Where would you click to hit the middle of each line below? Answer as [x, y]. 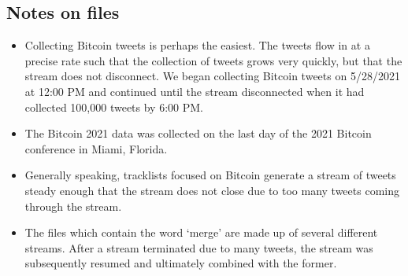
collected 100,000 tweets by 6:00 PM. [114, 107]
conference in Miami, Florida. [96, 148]
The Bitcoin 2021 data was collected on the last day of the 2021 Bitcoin [198, 133]
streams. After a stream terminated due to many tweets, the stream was [199, 247]
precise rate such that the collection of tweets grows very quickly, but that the [213, 60]
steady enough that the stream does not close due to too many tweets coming [212, 190]
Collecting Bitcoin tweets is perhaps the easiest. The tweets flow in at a [197, 45]
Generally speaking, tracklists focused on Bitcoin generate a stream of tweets [210, 175]
